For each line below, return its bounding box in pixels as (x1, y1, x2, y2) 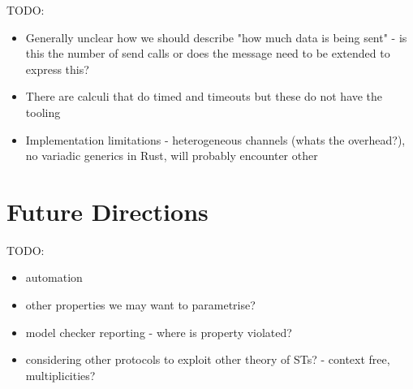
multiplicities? (25, 366, 96, 383)
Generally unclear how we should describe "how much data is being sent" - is (25, 28, 407, 45)
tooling (25, 103, 61, 120)
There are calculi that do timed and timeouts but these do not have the (25, 88, 383, 105)
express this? (25, 60, 89, 77)
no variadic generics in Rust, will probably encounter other (25, 147, 318, 164)
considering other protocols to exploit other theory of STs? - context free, (25, 351, 390, 368)
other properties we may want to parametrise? (25, 296, 256, 313)
